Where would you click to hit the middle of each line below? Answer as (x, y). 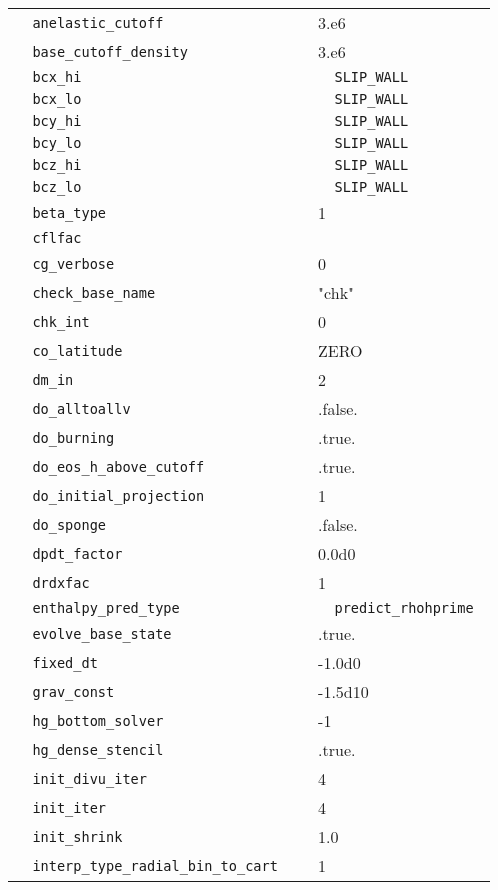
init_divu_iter (89, 778)
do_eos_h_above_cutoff (118, 466)
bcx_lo (57, 99)
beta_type (69, 212)
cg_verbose (73, 263)
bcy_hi (57, 121)
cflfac (57, 238)
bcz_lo (57, 187)
